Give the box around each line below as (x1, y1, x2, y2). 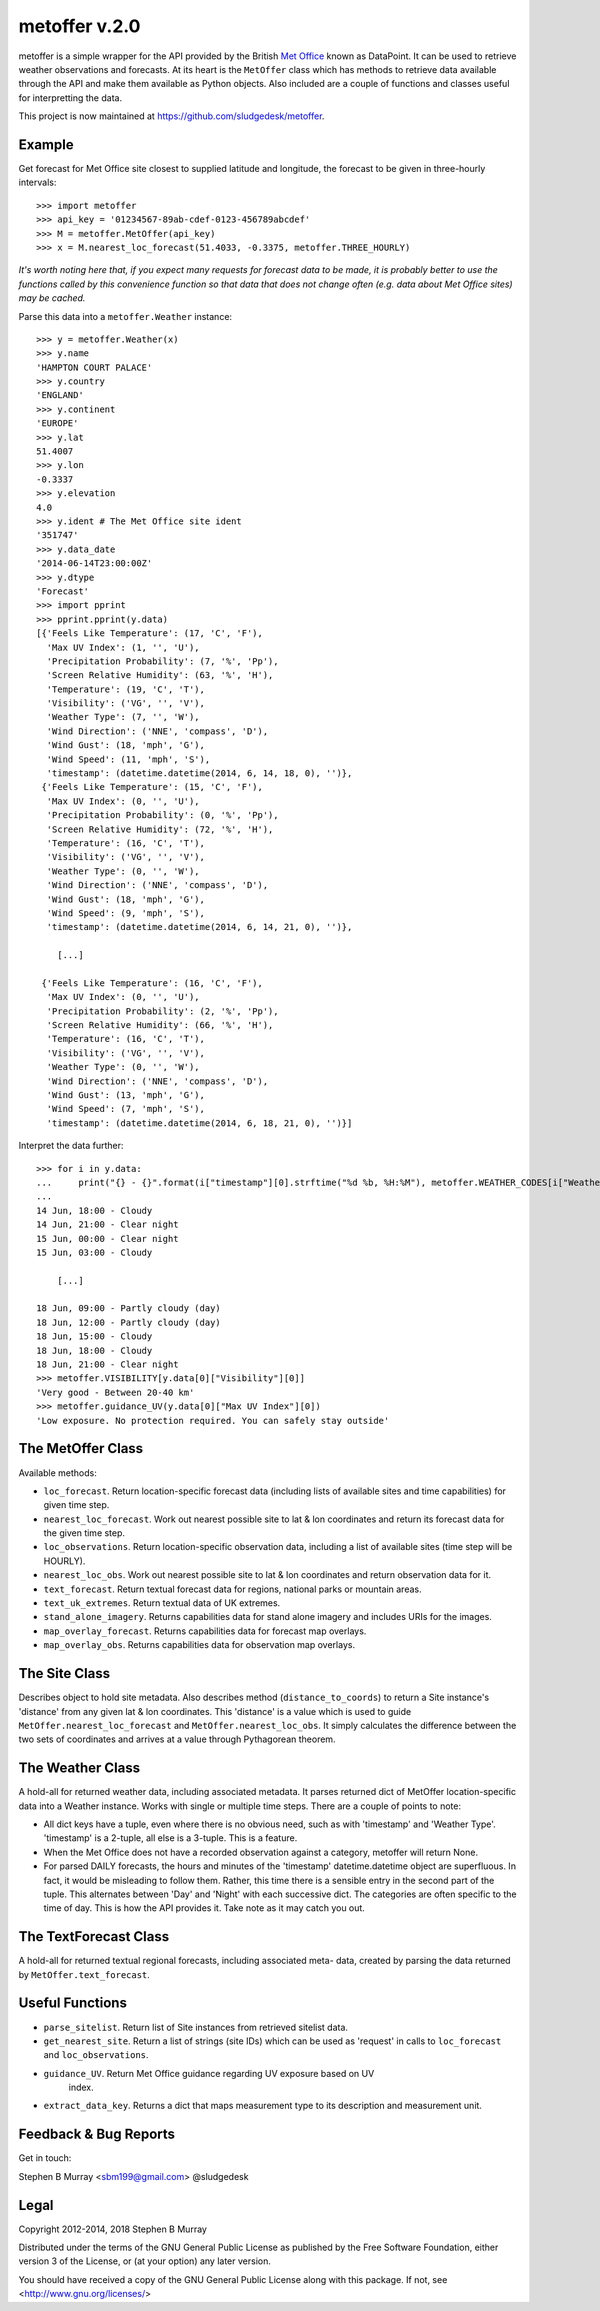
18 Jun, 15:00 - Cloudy (36, 1331, 153, 1342)
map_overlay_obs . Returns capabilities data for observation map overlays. (43, 1639, 355, 1651)
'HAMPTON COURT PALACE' (36, 361, 153, 373)
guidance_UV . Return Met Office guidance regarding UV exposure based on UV (43, 2067, 375, 2079)
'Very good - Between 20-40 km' (36, 1386, 195, 1398)
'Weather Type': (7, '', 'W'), (46, 711, 200, 723)
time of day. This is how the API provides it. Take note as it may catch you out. (43, 1902, 365, 1914)
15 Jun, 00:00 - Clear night (36, 1233, 179, 1244)
